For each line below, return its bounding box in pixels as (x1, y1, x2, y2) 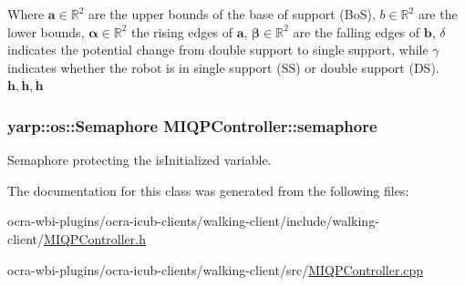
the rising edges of (130, 22, 233, 41)
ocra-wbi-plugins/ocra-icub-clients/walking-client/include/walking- (7, 211, 379, 230)
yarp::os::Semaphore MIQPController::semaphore (7, 114, 377, 137)
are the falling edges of (293, 22, 420, 41)
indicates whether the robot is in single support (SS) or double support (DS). (7, 57, 439, 77)
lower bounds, (7, 22, 85, 41)
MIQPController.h (44, 229, 146, 248)
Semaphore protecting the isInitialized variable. (7, 150, 272, 169)
